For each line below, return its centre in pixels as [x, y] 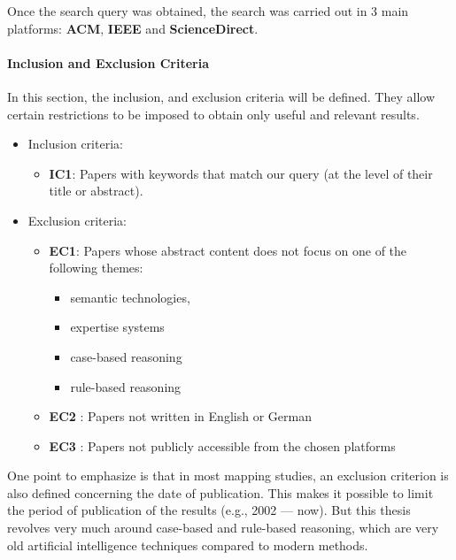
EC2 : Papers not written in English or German [180, 416]
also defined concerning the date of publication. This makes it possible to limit [220, 492]
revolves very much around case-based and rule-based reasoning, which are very [223, 528]
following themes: [96, 268]
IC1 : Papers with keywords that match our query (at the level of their [241, 173]
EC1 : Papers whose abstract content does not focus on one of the [228, 250]
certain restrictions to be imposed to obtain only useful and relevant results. [213, 114]
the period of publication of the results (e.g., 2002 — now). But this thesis [209, 510]
